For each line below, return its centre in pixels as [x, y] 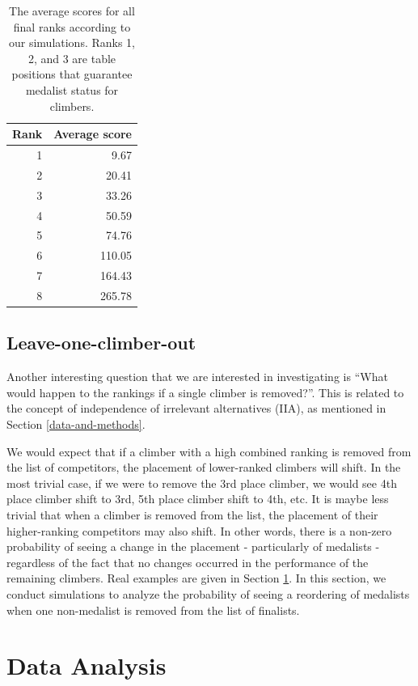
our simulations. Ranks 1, [72, 42]
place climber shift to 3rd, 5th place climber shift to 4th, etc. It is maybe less [198, 499]
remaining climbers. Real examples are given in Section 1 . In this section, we [196, 578]
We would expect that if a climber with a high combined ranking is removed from [209, 451]
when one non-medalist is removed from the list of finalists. [153, 610]
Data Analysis [87, 665]
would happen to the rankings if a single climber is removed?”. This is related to [205, 392]
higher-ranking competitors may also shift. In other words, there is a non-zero [199, 530]
